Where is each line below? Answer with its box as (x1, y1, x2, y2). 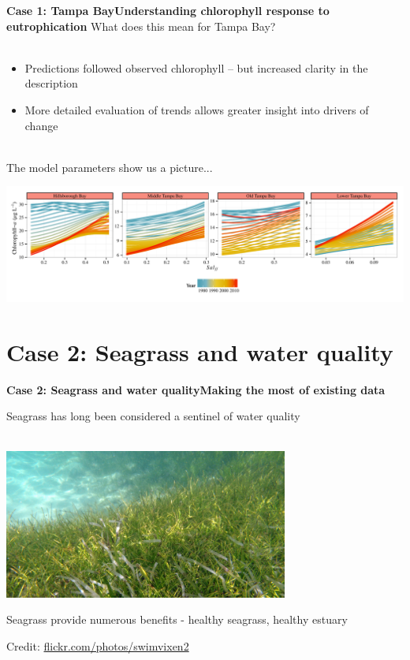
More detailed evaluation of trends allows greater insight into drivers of (24, 101, 369, 117)
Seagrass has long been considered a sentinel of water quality (6, 408, 300, 424)
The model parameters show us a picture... (6, 158, 213, 175)
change (24, 117, 58, 133)
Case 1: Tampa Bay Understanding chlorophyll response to (6, 2, 330, 18)
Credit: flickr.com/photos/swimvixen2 (6, 638, 189, 654)
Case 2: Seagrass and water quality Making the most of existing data (6, 381, 386, 397)
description (24, 75, 78, 91)
